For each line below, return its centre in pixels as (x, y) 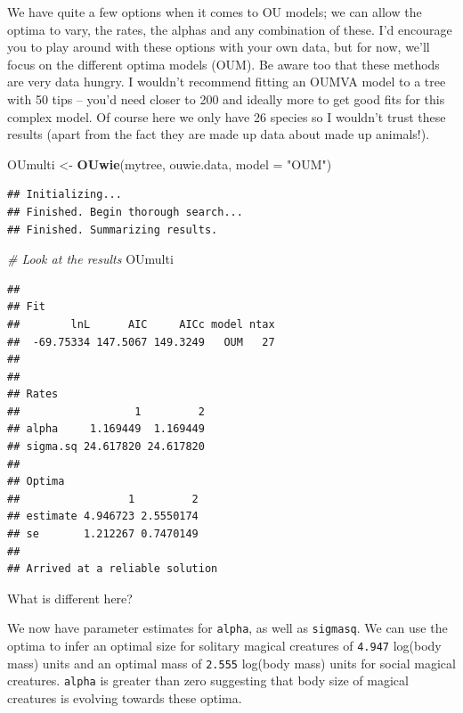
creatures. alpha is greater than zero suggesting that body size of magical (208, 680)
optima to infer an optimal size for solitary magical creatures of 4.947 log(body (224, 646)
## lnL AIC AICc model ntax (141, 324)
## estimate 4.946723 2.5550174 (103, 516)
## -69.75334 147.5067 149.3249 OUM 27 (141, 342)
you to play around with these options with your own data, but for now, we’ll (219, 47)
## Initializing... (65, 195)
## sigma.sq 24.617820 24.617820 (106, 447)
